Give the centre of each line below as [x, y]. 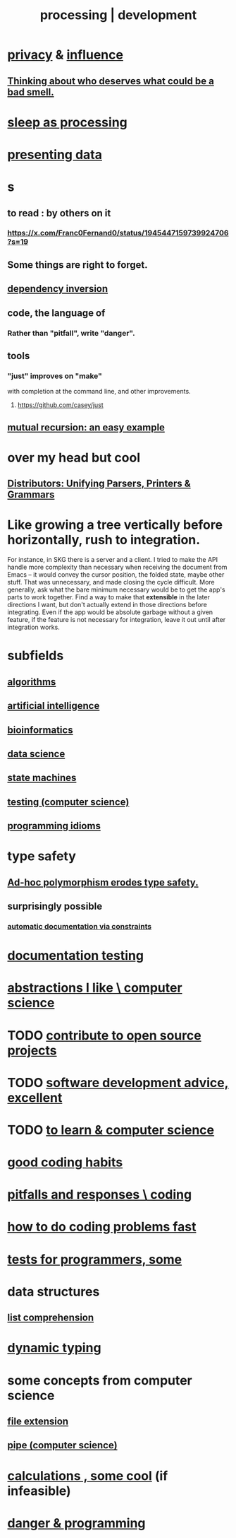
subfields [36, 656]
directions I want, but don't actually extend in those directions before [107, 605]
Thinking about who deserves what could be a [111, 81]
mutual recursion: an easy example [86, 427]
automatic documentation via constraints [80, 926]
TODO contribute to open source [105, 1035]
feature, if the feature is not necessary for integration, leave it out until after [117, 620]
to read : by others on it [59, 213]
